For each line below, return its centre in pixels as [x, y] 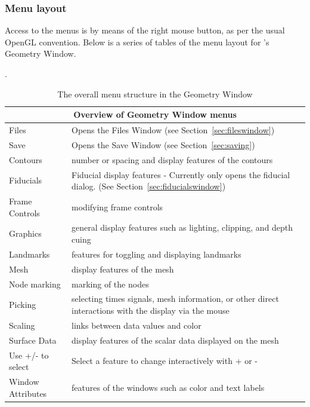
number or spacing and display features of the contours [172, 159]
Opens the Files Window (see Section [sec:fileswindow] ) [173, 130]
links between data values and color [137, 325]
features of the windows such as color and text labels [168, 387]
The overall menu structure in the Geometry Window [155, 94]
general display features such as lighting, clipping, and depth [182, 227]
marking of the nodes [110, 284]
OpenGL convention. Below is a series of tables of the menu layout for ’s [137, 42]
